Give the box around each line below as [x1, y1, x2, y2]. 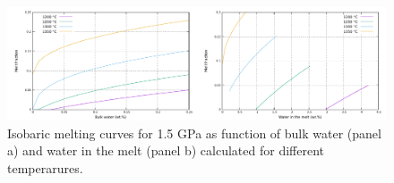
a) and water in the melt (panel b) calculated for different [7, 141, 325, 160]
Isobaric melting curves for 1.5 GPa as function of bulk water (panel [7, 123, 381, 142]
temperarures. [7, 158, 83, 177]
